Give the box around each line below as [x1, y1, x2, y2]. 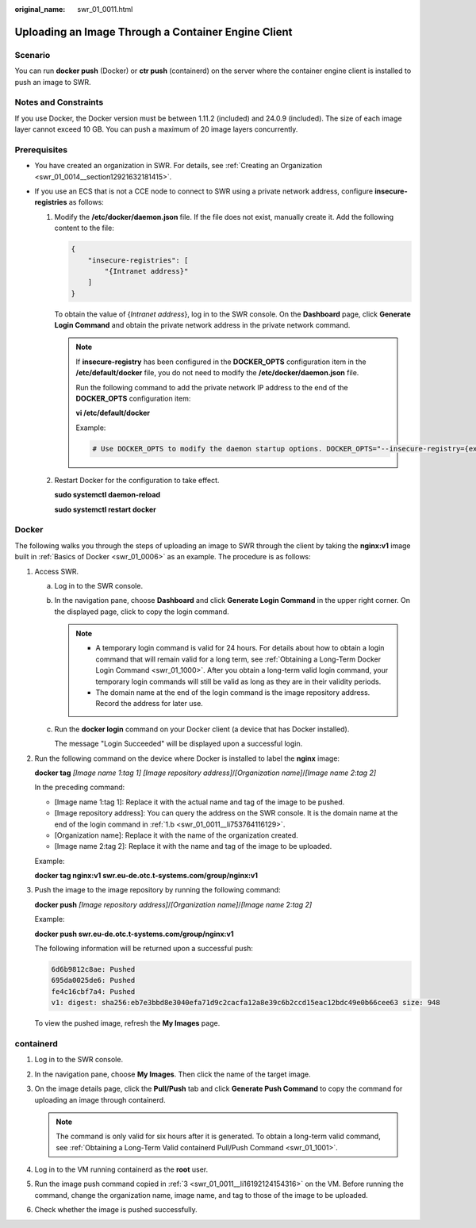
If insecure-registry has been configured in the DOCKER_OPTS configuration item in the [75, 357, 367, 366]
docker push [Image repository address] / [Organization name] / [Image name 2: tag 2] [34, 900, 313, 909]
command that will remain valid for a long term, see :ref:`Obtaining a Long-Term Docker [95, 654, 382, 664]
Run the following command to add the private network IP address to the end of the [75, 382, 348, 392]
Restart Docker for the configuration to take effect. [54, 475, 220, 485]
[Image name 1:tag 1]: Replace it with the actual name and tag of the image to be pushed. [54, 797, 345, 807]
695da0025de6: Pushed [51, 976, 136, 985]
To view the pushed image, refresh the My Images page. [34, 1019, 221, 1028]
